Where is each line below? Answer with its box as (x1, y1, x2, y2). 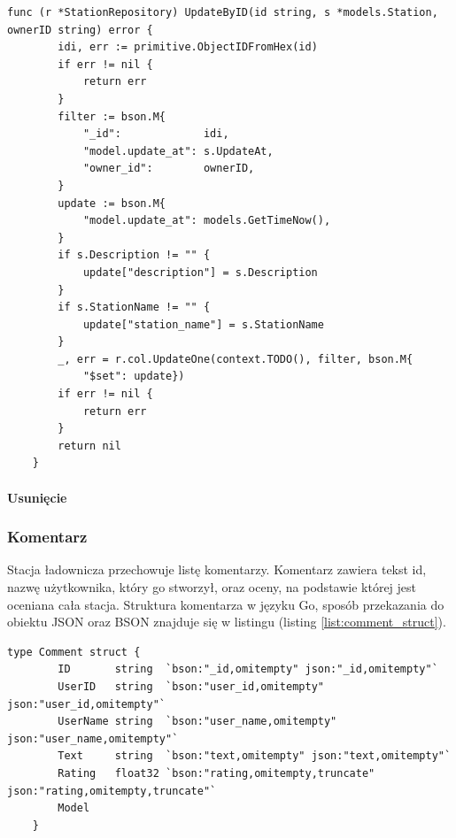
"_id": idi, (82, 127, 229, 141)
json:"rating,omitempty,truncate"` (7, 784, 217, 797)
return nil (58, 439, 121, 452)
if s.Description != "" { (58, 249, 211, 262)
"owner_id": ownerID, (82, 162, 255, 175)
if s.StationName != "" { (58, 301, 211, 314)
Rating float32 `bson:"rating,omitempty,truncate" (58, 766, 375, 780)
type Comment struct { (7, 645, 141, 658)
